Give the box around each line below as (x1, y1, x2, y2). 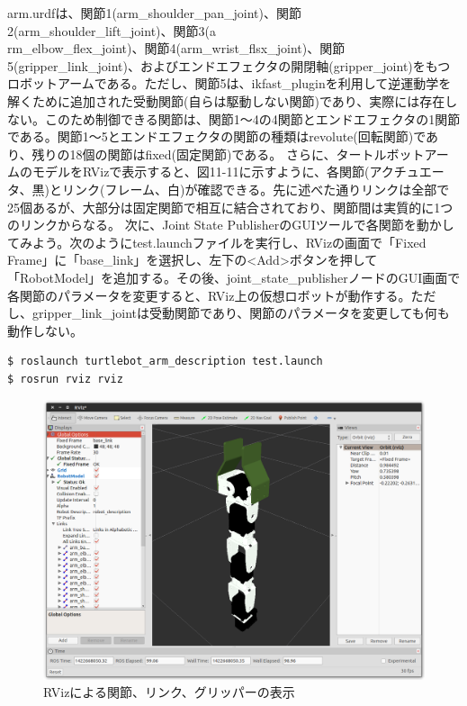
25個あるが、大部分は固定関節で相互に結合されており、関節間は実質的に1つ (7, 197, 454, 216)
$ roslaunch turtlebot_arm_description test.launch (7, 355, 323, 368)
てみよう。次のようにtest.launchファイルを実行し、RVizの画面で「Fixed (7, 232, 427, 251)
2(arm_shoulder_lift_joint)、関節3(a (7, 21, 216, 40)
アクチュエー (369, 162, 445, 181)
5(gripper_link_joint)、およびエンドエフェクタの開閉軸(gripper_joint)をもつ (7, 56, 451, 75)
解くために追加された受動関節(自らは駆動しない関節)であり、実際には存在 (7, 91, 445, 110)
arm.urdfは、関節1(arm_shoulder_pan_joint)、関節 (7, 4, 301, 22)
